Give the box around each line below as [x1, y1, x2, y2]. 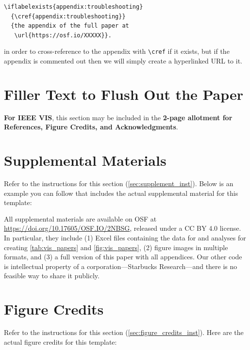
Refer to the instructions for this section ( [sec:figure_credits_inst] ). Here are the [4, 327, 244, 337]
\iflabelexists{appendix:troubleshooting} [4, 3, 143, 10]
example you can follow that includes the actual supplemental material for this [4, 188, 238, 198]
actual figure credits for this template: [4, 336, 117, 347]
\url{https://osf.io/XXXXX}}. [14, 32, 112, 39]
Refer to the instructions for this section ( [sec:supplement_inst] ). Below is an [4, 178, 233, 189]
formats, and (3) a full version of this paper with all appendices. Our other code [4, 252, 242, 262]
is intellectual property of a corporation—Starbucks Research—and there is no [4, 261, 237, 271]
